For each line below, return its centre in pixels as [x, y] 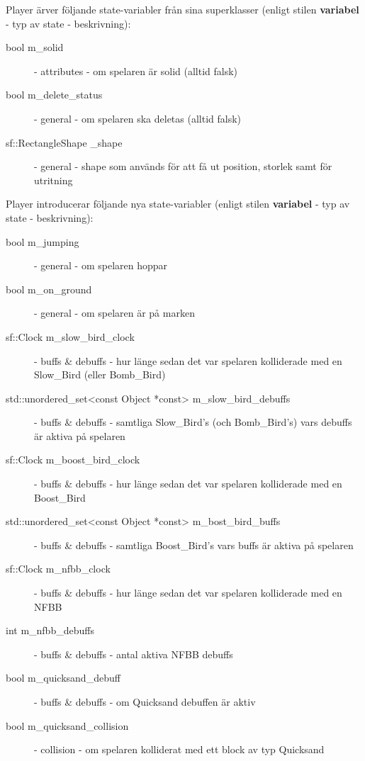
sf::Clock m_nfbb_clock [58, 569]
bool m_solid [35, 47]
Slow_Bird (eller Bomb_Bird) [100, 374]
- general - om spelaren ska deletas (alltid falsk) [138, 118]
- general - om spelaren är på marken [114, 313]
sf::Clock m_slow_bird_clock [70, 336]
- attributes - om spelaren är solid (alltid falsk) [136, 71]
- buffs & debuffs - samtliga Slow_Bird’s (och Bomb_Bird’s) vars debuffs [193, 422]
